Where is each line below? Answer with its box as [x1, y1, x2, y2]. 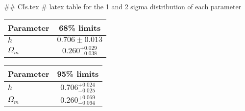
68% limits [59, 22, 101, 33]
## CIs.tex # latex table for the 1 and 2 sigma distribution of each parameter [4, 1, 242, 11]
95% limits [57, 68, 99, 80]
